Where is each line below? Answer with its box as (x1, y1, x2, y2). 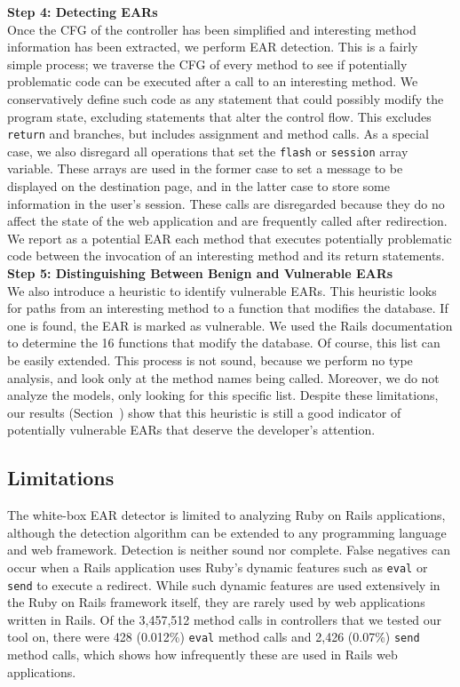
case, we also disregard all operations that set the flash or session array (7, 141, 408, 160)
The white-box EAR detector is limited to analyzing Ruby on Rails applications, (7, 506, 446, 524)
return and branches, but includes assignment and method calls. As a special (7, 124, 429, 143)
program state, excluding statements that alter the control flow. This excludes (7, 107, 432, 125)
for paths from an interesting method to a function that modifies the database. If (7, 299, 448, 317)
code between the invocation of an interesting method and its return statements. (7, 246, 445, 265)
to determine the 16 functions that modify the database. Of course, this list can (7, 333, 440, 352)
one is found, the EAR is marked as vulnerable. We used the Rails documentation (7, 316, 453, 334)
